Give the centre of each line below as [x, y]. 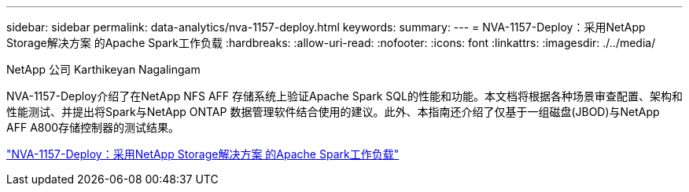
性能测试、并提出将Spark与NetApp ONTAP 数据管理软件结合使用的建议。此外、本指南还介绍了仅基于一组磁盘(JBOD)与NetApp [333, 112]
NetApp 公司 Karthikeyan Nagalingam [103, 69]
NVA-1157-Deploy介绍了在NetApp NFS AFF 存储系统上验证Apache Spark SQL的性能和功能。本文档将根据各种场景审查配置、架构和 [344, 96]
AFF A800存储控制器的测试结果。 [93, 127]
